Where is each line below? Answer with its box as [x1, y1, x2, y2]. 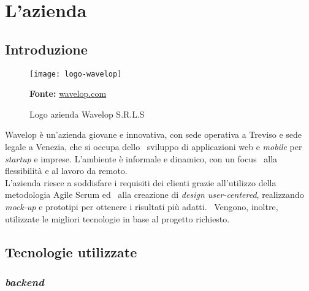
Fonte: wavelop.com [29, 87, 107, 100]
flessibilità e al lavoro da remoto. [5, 164, 128, 177]
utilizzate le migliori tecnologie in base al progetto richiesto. [5, 212, 230, 225]
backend [5, 274, 44, 289]
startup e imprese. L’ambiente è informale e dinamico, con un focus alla [5, 152, 278, 165]
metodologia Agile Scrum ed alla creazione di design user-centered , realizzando [5, 188, 304, 201]
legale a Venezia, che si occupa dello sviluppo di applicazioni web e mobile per [5, 140, 302, 153]
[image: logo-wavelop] [29, 69, 122, 78]
